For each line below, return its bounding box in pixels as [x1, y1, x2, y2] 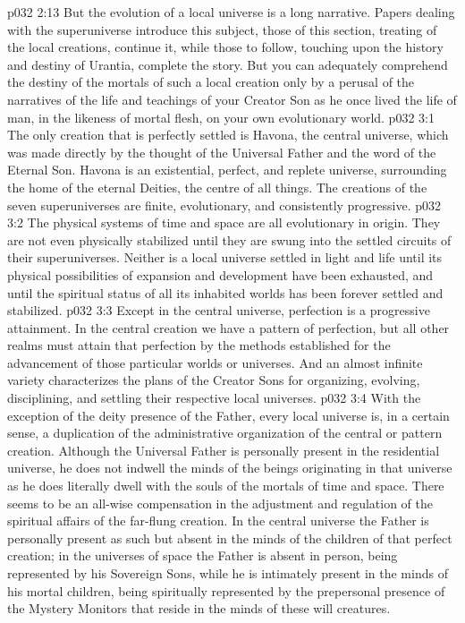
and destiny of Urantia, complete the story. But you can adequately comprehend [7, 55, 448, 73]
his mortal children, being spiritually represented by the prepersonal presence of [7, 581, 445, 600]
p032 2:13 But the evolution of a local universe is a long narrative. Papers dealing [7, 3, 455, 21]
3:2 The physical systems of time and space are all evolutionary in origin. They [7, 213, 441, 232]
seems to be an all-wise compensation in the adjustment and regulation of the [7, 493, 434, 512]
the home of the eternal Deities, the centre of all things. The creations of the [7, 177, 427, 196]
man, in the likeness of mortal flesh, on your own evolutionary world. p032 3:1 [7, 107, 435, 126]
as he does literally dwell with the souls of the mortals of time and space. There [7, 476, 444, 495]
